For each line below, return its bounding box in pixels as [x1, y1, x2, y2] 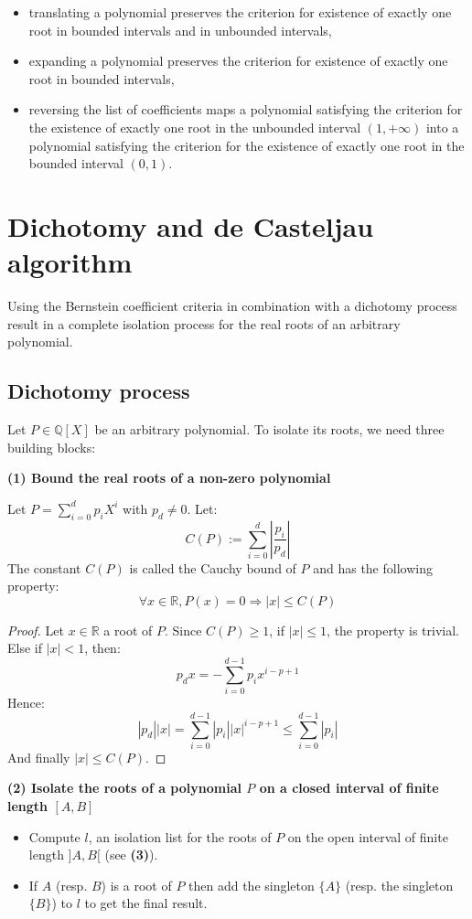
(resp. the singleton [345, 875, 454, 894]
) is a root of [101, 875, 172, 894]
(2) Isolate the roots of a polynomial [7, 778, 241, 797]
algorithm [7, 243, 133, 281]
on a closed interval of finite [259, 778, 439, 797]
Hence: [7, 693, 45, 712]
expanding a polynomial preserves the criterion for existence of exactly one [28, 51, 448, 70]
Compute [28, 827, 80, 846]
